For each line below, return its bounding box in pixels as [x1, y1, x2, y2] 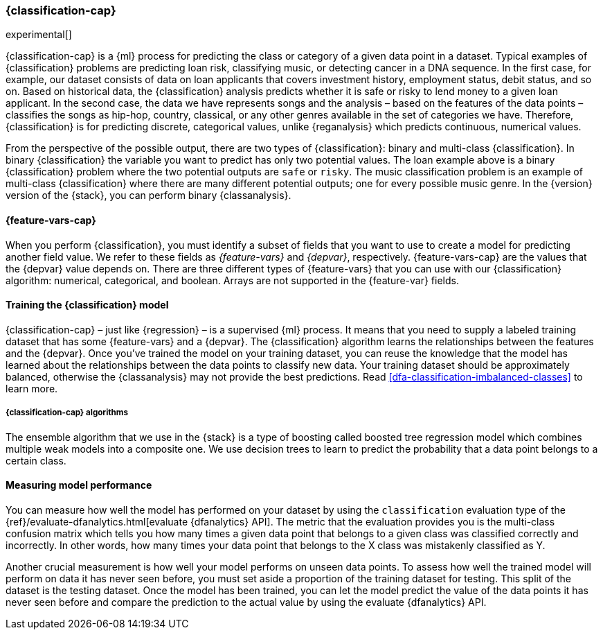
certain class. [6, 454, 66, 467]
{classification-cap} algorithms [6, 408, 128, 418]
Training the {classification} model [6, 299, 169, 311]
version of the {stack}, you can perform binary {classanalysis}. [6, 189, 291, 202]
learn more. [6, 382, 58, 394]
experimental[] [6, 28, 72, 41]
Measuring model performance [6, 479, 152, 492]
